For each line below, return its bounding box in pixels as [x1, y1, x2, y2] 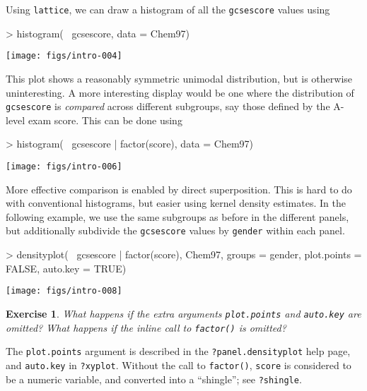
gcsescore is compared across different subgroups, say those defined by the [6, 99, 330, 114]
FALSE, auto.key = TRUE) [6, 260, 127, 275]
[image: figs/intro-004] [6, 51, 122, 61]
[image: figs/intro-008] [6, 286, 122, 296]
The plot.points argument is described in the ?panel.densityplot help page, [6, 344, 351, 359]
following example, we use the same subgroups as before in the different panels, [6, 209, 349, 224]
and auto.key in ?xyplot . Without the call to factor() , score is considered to [6, 357, 351, 372]
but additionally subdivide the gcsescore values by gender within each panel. [6, 223, 345, 238]
